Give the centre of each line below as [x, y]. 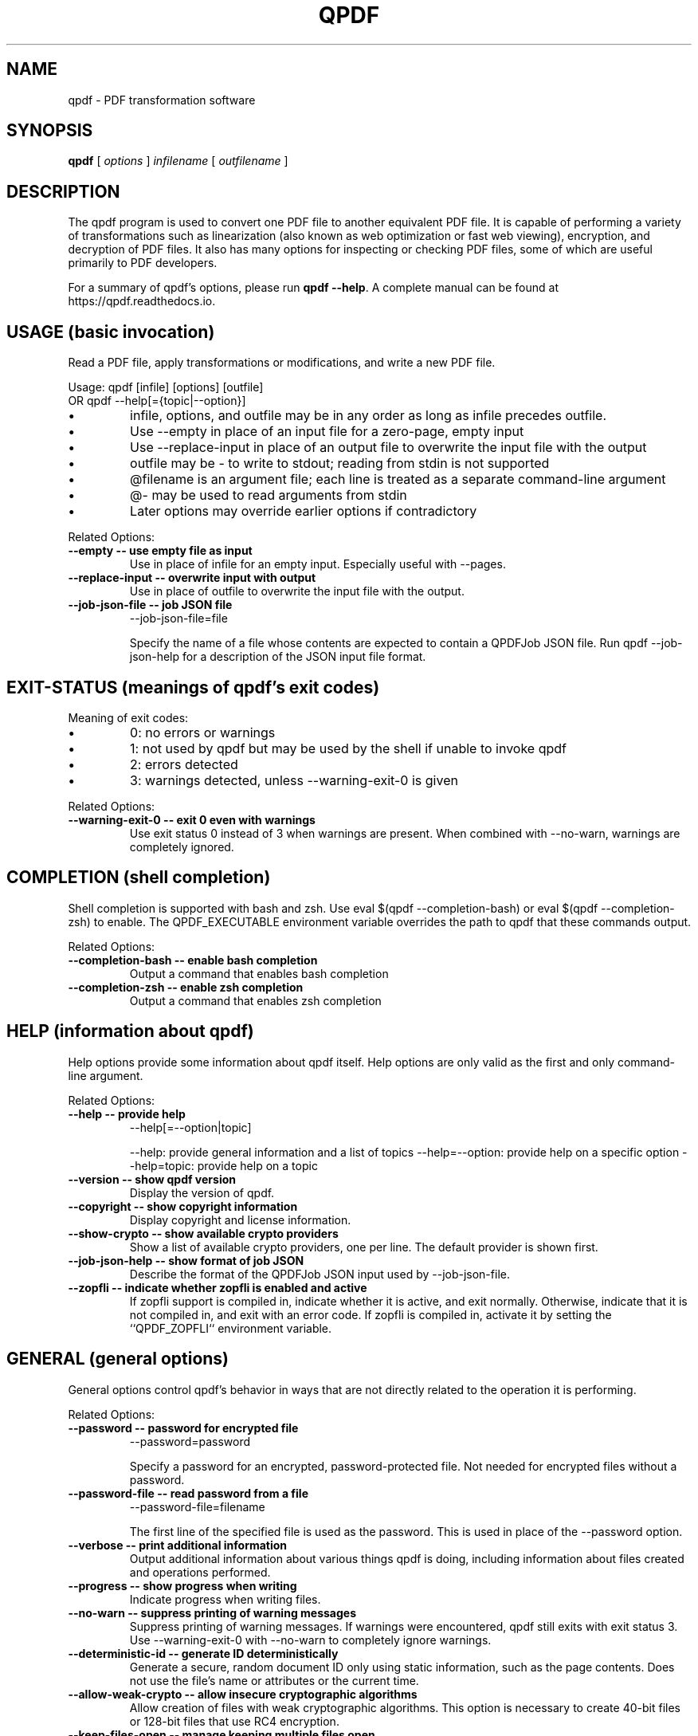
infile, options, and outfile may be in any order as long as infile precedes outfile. [369, 416]
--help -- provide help [127, 1113]
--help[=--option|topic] [190, 1127]
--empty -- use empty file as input [160, 551]
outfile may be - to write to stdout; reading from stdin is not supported [340, 463]
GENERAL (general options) [118, 1359]
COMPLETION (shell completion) [139, 878]
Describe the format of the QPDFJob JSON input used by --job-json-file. [320, 1274]
